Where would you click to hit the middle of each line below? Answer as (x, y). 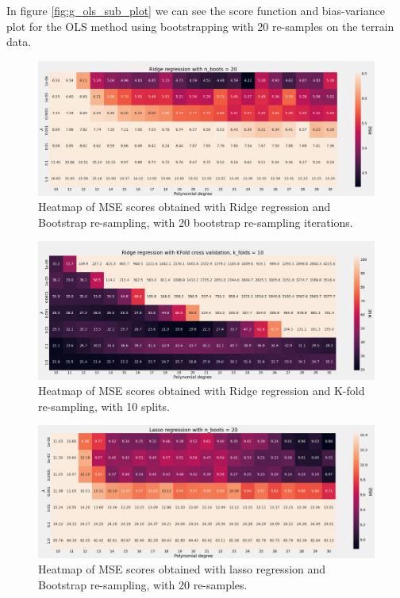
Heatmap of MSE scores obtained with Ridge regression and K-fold (202, 391)
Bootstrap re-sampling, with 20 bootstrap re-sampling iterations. (196, 222)
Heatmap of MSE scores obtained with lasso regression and (182, 569)
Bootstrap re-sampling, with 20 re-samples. (143, 584)
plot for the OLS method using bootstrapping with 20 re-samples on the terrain (200, 26)
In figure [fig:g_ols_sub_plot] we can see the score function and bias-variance (196, 10)
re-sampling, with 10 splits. (104, 406)
